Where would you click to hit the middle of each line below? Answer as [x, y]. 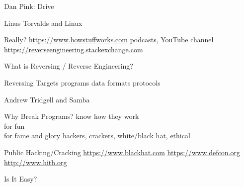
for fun [14, 126]
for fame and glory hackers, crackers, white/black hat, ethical [97, 136]
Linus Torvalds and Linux [43, 23]
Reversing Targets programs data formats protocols [82, 82]
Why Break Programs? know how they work [72, 116]
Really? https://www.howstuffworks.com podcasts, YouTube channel [109, 40]
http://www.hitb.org [36, 162]
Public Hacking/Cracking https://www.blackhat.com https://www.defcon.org [122, 152]
